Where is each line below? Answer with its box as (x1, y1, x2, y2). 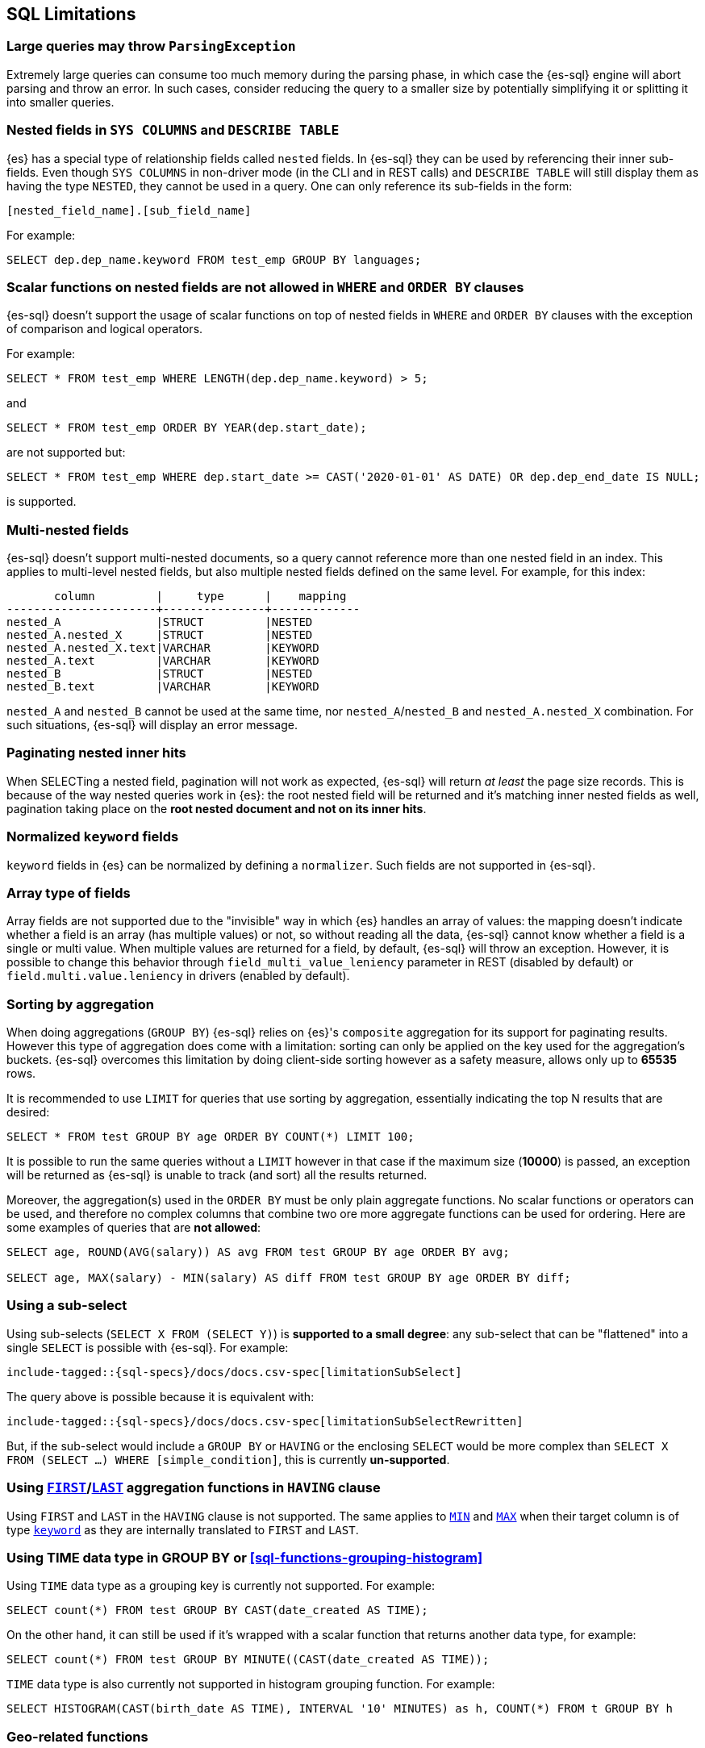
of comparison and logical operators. (6, 322, 203, 336)
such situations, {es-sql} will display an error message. (6, 718, 298, 732)
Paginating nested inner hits (6, 745, 186, 761)
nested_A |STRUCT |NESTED (6, 615, 313, 629)
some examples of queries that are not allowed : (6, 1220, 261, 1235)
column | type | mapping (54, 590, 347, 603)
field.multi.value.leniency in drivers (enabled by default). (6, 969, 350, 983)
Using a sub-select (6, 1297, 127, 1314)
